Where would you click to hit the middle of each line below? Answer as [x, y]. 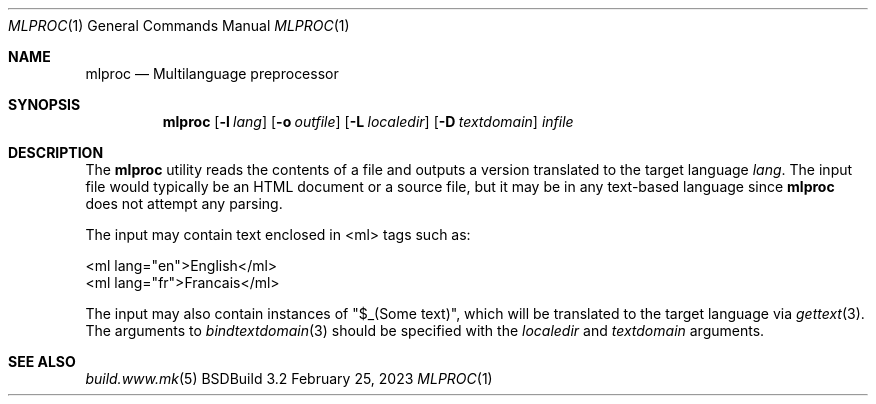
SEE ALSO [42, 361]
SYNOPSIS [44, 104]
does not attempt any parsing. [184, 203]
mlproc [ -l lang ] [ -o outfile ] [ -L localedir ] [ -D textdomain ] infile [368, 121]
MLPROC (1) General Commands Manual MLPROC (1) [179, 25]
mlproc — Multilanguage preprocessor [212, 73]
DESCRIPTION [56, 152]
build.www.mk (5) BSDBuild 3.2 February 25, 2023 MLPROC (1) [289, 378]
